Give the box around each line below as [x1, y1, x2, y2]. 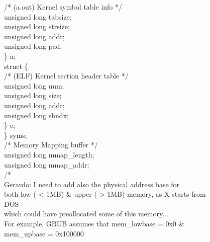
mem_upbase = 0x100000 [4, 228, 84, 238]
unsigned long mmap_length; [4, 149, 94, 159]
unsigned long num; [4, 80, 64, 91]
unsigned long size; [4, 90, 62, 101]
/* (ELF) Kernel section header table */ [4, 70, 129, 81]
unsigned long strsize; [4, 21, 70, 32]
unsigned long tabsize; [4, 11, 72, 22]
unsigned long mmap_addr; [4, 159, 89, 170]
